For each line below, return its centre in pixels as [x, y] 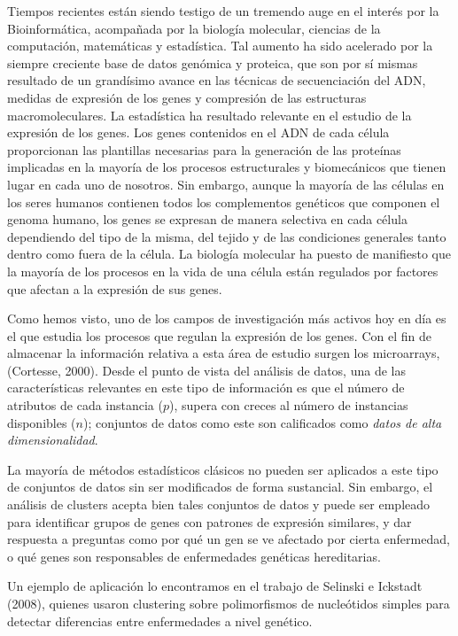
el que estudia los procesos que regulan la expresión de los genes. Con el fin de [219, 335]
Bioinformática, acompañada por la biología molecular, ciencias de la [194, 28]
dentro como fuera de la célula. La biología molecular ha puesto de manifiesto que [229, 254]
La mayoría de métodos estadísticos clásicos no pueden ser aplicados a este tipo [223, 469]
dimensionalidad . [53, 440]
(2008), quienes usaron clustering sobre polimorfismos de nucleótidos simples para [229, 603]
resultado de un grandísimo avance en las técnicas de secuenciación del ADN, [217, 80]
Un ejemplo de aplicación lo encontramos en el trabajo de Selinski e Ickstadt [215, 586]
